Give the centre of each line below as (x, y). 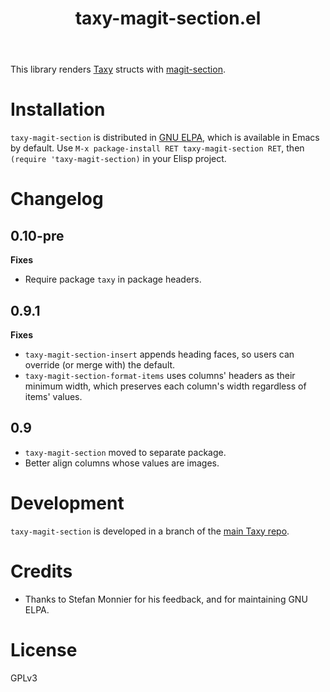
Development (67, 503)
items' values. (53, 396)
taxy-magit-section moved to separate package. (125, 452)
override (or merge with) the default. (100, 364)
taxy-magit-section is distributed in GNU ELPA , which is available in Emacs (165, 138)
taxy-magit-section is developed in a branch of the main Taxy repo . (150, 531)
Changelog (57, 199)
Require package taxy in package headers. (113, 279)
